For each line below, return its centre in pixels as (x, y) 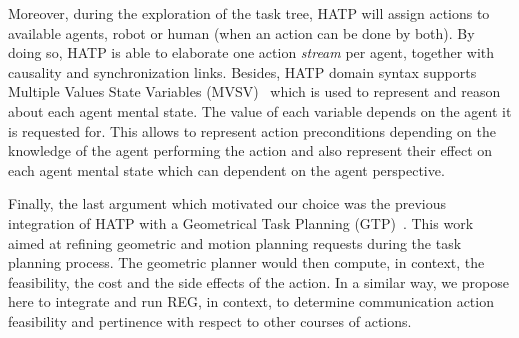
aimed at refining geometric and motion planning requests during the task (235, 242)
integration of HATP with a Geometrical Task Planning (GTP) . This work (241, 222)
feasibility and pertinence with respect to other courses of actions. (210, 320)
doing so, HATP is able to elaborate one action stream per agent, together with (251, 52)
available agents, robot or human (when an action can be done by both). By (241, 32)
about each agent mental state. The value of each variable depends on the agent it (260, 110)
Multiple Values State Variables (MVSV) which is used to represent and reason (254, 91)
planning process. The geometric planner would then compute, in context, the (246, 262)
